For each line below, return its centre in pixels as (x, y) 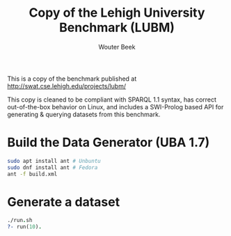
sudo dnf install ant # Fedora (53, 167)
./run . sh (20, 221)
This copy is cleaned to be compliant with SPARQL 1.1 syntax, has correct (112, 100)
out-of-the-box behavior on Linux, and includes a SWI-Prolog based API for (115, 107)
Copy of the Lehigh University (117, 13)
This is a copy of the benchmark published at (72, 79)
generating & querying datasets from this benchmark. (84, 114)
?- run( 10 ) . (24, 227)
